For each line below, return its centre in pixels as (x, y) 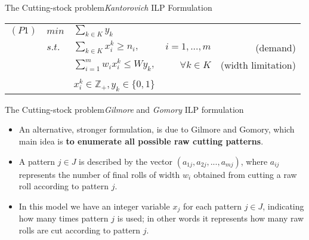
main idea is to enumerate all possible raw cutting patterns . (141, 141)
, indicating (283, 206)
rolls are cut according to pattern (80, 230)
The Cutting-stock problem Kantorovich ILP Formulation (109, 7)
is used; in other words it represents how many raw (211, 218)
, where (254, 161)
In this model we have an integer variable (94, 206)
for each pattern (212, 206)
